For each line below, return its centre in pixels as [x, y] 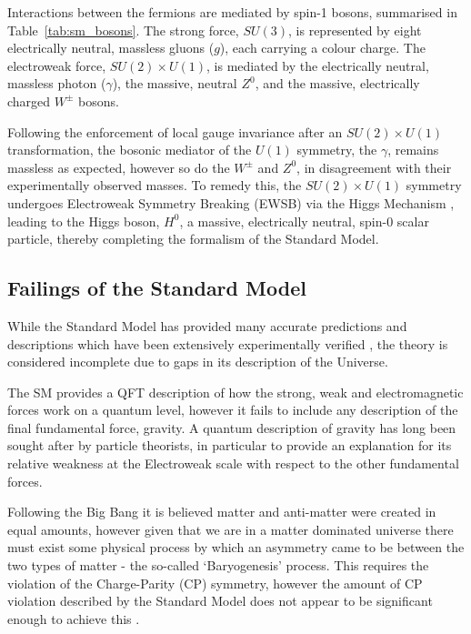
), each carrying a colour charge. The [322, 48]
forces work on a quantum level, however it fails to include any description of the [233, 410]
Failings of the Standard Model [157, 288]
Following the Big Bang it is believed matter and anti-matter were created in [222, 512]
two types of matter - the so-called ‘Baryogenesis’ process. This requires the [218, 565]
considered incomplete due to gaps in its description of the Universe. [198, 362]
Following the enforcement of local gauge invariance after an [175, 131]
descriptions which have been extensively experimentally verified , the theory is [228, 343]
